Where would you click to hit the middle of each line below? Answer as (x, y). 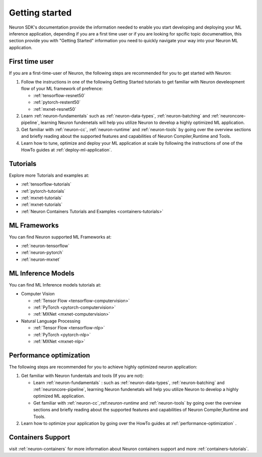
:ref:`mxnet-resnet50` (55, 109)
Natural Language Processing (51, 321)
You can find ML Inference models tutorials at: (55, 285)
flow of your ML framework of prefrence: (62, 89)
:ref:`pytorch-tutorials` (43, 191)
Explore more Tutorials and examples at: (49, 175)
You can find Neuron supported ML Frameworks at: (60, 237)
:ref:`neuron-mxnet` (41, 259)
